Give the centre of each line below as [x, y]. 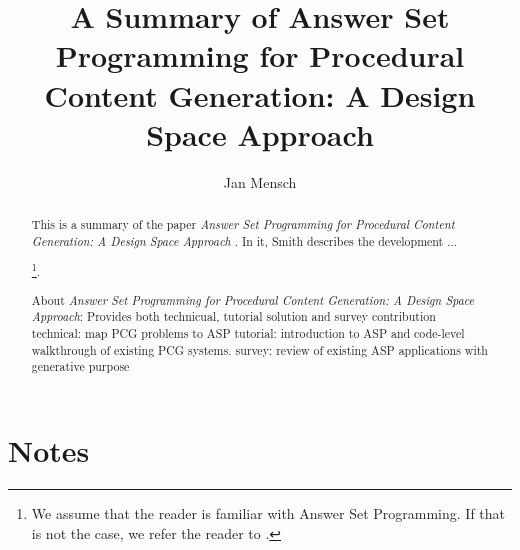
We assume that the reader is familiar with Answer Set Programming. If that [268, 513]
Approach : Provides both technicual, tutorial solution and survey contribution [233, 316]
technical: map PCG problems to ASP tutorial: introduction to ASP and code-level [248, 333]
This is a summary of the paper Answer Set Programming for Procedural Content [243, 224]
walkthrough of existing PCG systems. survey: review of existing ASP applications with [259, 349]
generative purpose [80, 366]
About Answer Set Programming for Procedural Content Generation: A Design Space [253, 299]
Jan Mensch [260, 181]
